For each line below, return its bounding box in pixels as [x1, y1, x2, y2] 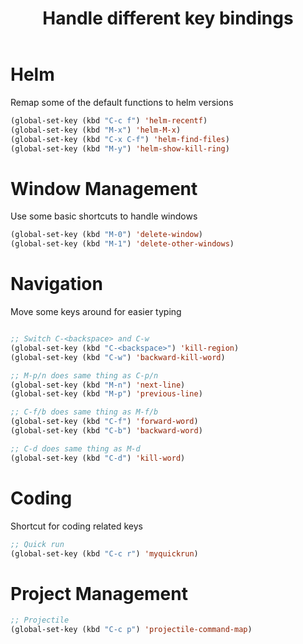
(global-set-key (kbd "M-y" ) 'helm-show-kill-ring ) [10, 143, 230, 154]
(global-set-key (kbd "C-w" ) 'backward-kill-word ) [10, 352, 226, 362]
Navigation [10, 273, 103, 296]
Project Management [10, 582, 188, 605]
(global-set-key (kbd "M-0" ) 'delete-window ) [10, 230, 203, 240]
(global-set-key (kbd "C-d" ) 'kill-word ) [10, 453, 186, 463]
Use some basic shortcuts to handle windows [10, 210, 198, 222]
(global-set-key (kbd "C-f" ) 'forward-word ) [10, 417, 199, 427]
